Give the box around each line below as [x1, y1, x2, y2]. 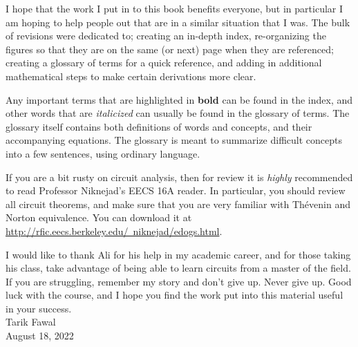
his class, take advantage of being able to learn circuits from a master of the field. [6, 261, 351, 275]
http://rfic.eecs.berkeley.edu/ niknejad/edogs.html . [6, 223, 223, 238]
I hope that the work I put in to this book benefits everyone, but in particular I [6, 1, 343, 15]
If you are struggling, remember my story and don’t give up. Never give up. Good [6, 274, 352, 288]
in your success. [6, 301, 72, 315]
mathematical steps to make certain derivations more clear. [6, 68, 256, 83]
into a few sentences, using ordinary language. [6, 146, 200, 160]
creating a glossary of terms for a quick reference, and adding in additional [6, 55, 322, 70]
